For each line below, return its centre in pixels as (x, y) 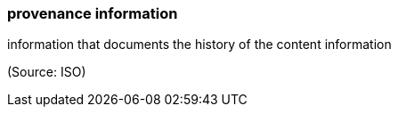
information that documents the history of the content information (199, 45)
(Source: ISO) (47, 72)
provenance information (93, 13)
